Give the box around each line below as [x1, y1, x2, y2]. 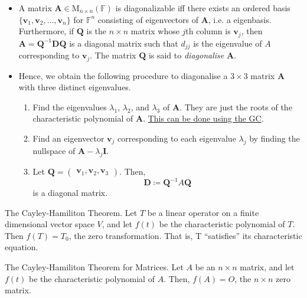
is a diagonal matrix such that [69, 37, 178, 49]
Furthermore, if [18, 25, 74, 37]
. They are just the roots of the [179, 100, 292, 113]
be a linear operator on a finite [147, 206, 259, 218]
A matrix [18, 2, 52, 14]
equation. [5, 241, 38, 253]
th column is [185, 25, 231, 37]
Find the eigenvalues [32, 100, 107, 113]
